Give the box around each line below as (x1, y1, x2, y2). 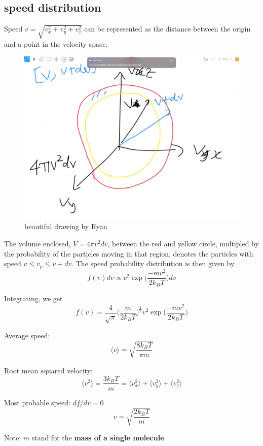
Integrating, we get (4, 293, 63, 304)
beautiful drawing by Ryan (24, 221, 107, 232)
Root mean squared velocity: (4, 365, 93, 375)
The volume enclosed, (4, 238, 71, 249)
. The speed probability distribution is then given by (71, 258, 235, 269)
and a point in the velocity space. (4, 38, 108, 49)
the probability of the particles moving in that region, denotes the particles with (4, 248, 253, 259)
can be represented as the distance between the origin (84, 23, 251, 34)
